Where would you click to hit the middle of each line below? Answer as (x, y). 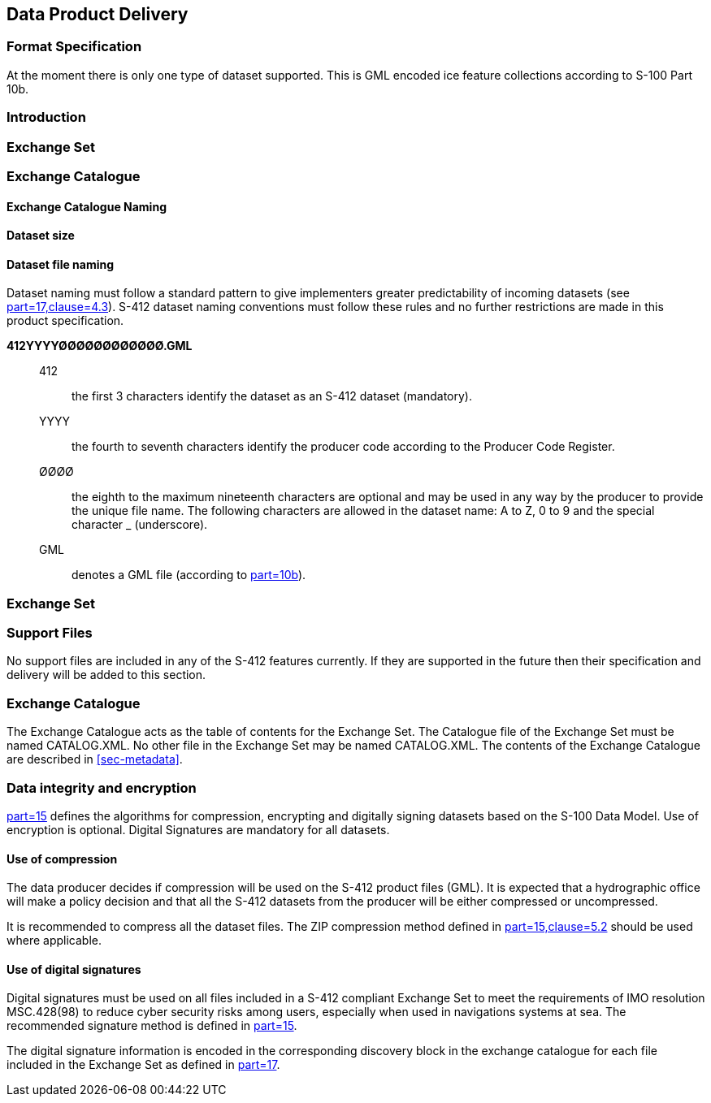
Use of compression (62, 859)
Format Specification (74, 47)
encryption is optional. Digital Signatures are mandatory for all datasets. (198, 829)
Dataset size (41, 236)
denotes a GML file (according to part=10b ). (189, 575)
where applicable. (54, 941)
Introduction (46, 117)
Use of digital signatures (74, 969)
